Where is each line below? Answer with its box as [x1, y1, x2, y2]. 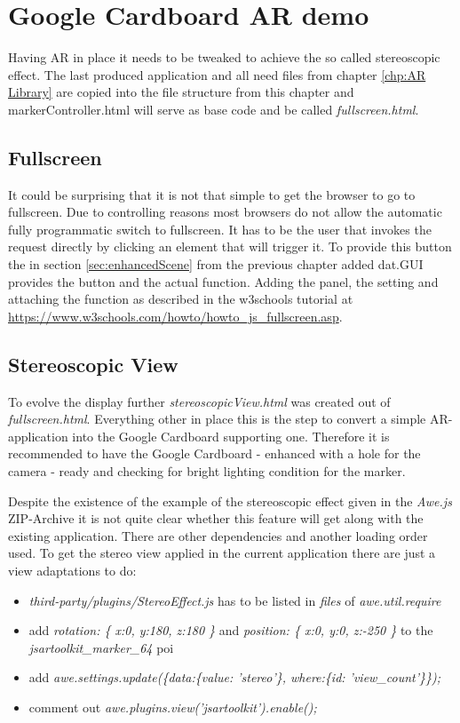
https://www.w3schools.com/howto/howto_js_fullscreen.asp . [8, 306, 343, 325]
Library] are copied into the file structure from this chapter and [8, 83, 354, 101]
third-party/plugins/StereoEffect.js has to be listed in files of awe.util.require [28, 591, 441, 609]
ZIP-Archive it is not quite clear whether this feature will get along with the [8, 509, 424, 528]
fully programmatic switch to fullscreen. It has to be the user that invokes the [8, 219, 432, 238]
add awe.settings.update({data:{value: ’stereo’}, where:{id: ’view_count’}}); [28, 668, 441, 687]
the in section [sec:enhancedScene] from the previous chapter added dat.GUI [8, 255, 424, 274]
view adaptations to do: [8, 561, 137, 579]
